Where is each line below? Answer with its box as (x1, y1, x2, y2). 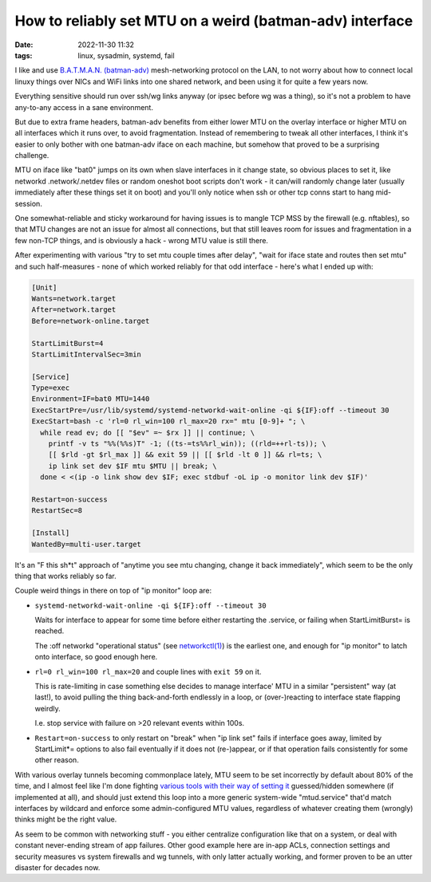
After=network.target (31, 305, 117, 314)
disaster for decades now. (14, 862, 101, 872)
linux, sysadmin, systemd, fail (77, 50, 175, 60)
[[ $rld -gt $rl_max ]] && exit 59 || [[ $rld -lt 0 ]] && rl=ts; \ (48, 451, 322, 459)
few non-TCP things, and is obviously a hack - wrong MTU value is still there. (14, 235, 269, 245)
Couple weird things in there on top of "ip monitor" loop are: (14, 586, 212, 596)
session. (14, 199, 43, 208)
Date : (14, 40, 34, 49)
